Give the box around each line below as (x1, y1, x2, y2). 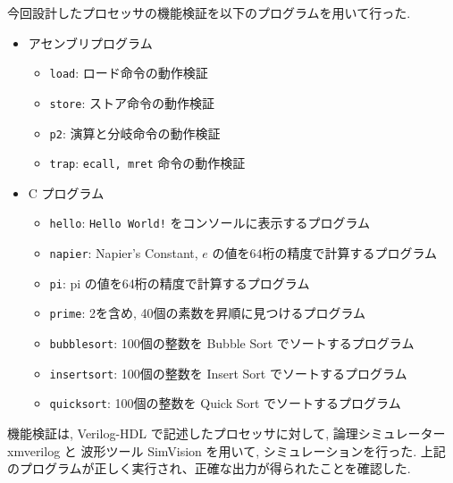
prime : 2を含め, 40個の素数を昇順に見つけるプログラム (49, 304, 366, 322)
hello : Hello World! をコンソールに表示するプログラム (49, 213, 371, 232)
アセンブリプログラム (28, 33, 153, 52)
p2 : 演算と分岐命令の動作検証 (49, 123, 221, 142)
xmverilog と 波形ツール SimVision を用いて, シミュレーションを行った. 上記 (7, 441, 446, 460)
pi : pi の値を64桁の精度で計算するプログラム (49, 273, 310, 292)
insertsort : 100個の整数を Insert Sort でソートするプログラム (49, 363, 407, 382)
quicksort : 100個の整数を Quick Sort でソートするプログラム (49, 394, 401, 412)
